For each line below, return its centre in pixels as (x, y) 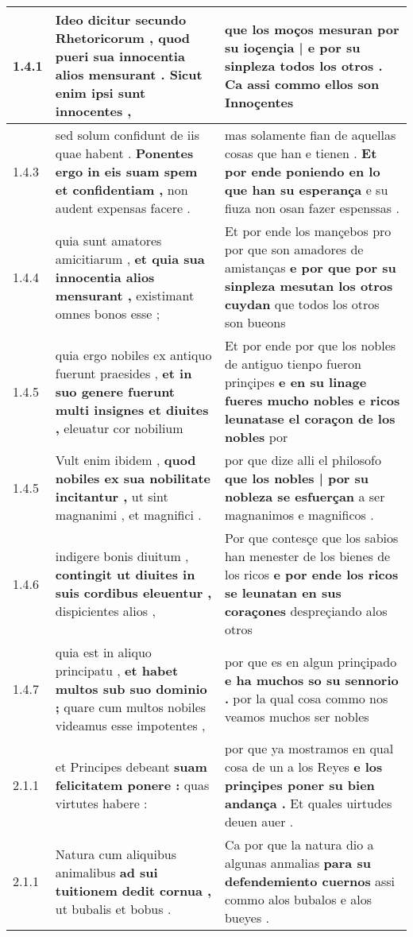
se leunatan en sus (283, 592)
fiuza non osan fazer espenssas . (312, 208)
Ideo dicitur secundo (121, 19)
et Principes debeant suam (131, 767)
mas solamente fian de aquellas (310, 135)
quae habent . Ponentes (124, 153)
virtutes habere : (101, 803)
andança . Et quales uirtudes (308, 803)
